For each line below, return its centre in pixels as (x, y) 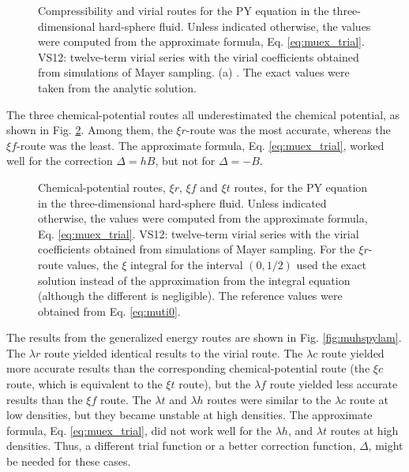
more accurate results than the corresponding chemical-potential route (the (188, 368)
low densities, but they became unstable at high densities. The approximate (189, 415)
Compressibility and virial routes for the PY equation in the (184, 10)
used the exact (331, 264)
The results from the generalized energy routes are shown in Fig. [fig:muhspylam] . (204, 337)
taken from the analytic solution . (117, 87)
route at (369, 399)
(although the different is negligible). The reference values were (190, 296)
